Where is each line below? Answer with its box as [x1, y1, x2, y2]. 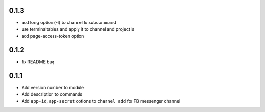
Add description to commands [21, 91, 83, 97]
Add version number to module [21, 85, 84, 90]
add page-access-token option [21, 33, 84, 39]
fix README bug [21, 59, 55, 65]
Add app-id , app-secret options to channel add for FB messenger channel [21, 98, 181, 104]
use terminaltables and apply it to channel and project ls [21, 26, 135, 32]
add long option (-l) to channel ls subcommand [21, 20, 116, 25]
